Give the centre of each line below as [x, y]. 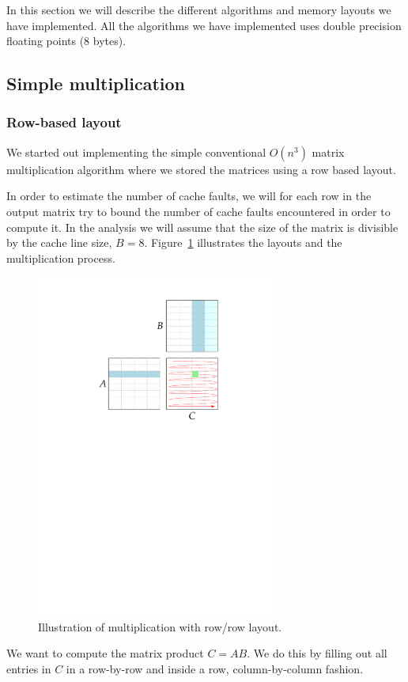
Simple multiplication [96, 83]
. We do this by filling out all [317, 653]
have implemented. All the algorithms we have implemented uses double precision [204, 25]
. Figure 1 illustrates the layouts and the [243, 242]
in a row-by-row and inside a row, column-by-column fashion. [215, 668]
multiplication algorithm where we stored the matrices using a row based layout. [201, 169]
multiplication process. [61, 258]
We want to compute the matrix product [105, 653]
